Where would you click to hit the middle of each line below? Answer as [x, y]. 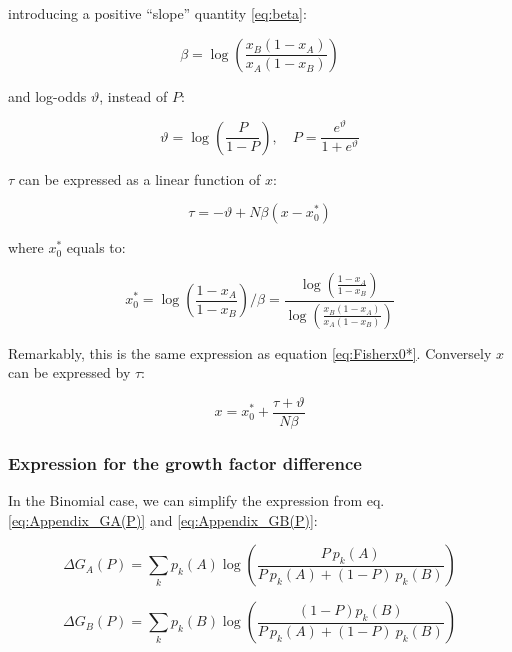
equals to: [96, 247]
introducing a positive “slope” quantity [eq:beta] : [157, 13]
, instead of [133, 95]
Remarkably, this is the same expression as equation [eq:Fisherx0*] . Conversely [250, 352]
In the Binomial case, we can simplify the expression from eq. [196, 500]
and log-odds [47, 95]
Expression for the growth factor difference [185, 462]
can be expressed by [69, 372]
